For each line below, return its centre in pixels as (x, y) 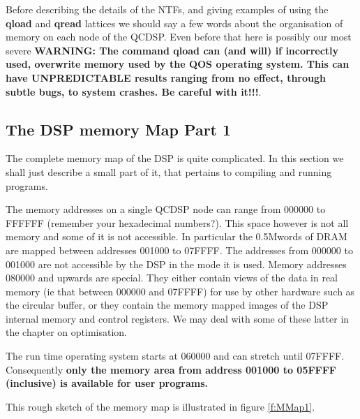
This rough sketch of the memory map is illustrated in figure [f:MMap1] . (160, 406)
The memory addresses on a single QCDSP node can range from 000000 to (166, 209)
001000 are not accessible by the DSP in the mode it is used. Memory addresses (176, 264)
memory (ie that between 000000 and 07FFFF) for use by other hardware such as (180, 291)
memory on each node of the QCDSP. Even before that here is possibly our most (179, 37)
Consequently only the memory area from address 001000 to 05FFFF (171, 369)
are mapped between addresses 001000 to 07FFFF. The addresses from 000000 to (179, 250)
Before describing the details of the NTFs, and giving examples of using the (167, 9)
